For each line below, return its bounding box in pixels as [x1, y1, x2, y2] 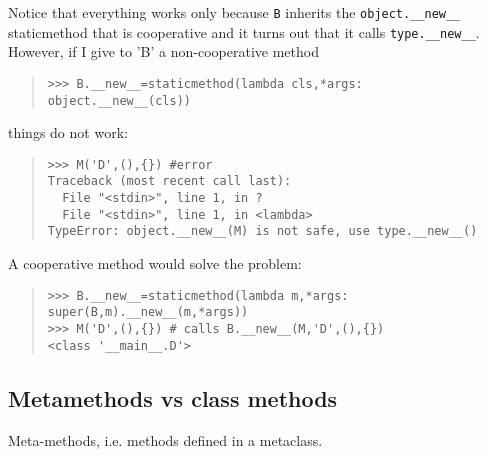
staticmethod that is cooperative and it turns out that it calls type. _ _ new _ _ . [8, 21, 480, 42]
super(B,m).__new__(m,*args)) [47, 305, 249, 320]
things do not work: [8, 122, 128, 143]
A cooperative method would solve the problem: [8, 253, 302, 274]
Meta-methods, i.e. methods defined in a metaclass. [8, 429, 323, 450]
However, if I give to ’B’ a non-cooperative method [8, 41, 319, 62]
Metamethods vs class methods [8, 382, 338, 413]
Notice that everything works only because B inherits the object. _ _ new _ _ [8, 2, 461, 22]
